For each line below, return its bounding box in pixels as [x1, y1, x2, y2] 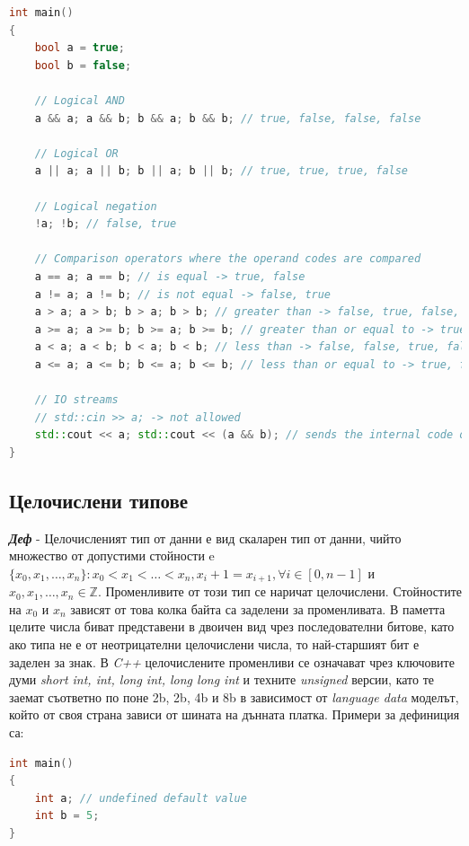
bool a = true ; [34, 41, 125, 55]
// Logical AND [34, 93, 125, 107]
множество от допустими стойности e [9, 546, 215, 565]
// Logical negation [34, 199, 157, 213]
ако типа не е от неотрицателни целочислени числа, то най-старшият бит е [9, 635, 420, 654]
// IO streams [34, 393, 119, 407]
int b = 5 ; [34, 809, 100, 823]
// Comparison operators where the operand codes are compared [34, 252, 421, 266]
